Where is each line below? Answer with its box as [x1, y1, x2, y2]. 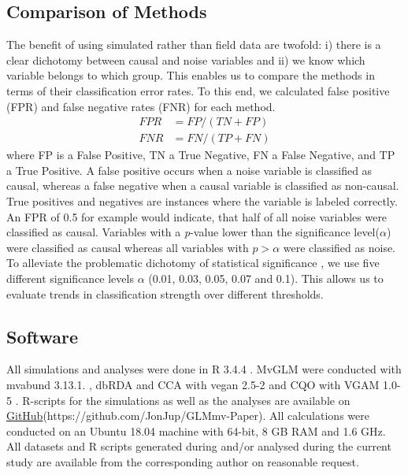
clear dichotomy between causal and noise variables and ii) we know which [6, 51, 365, 68]
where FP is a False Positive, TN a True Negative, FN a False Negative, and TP [6, 147, 395, 163]
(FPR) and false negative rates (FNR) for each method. [6, 98, 276, 114]
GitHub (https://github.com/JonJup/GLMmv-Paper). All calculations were [6, 407, 369, 424]
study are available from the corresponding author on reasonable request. [6, 453, 359, 469]
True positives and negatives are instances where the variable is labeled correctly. [6, 193, 398, 210]
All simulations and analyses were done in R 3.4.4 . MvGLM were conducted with [6, 361, 402, 377]
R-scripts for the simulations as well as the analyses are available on [22, 392, 351, 408]
